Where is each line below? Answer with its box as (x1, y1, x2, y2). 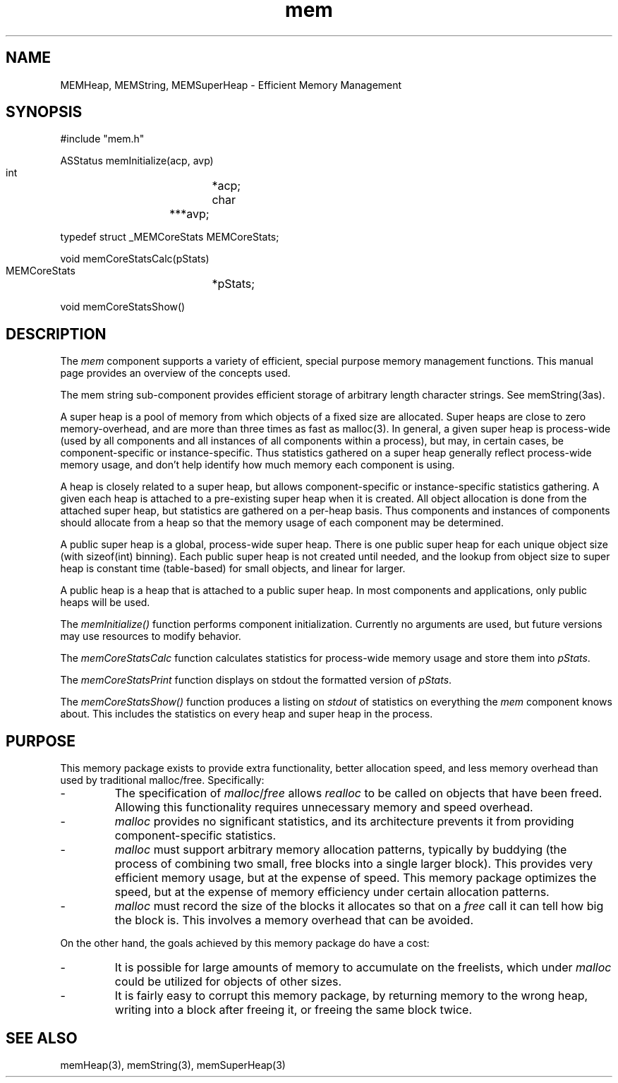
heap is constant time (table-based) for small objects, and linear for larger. (60, 562, 406, 575)
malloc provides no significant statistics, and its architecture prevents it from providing (114, 814, 574, 829)
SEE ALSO (6, 1029, 78, 1047)
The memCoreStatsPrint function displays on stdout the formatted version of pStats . (60, 674, 452, 686)
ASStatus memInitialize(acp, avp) (60, 155, 214, 167)
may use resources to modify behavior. (60, 630, 241, 643)
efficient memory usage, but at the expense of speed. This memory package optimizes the (114, 871, 597, 885)
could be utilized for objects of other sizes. (114, 974, 342, 989)
